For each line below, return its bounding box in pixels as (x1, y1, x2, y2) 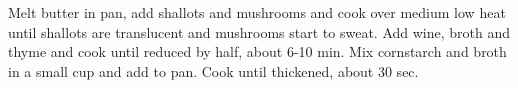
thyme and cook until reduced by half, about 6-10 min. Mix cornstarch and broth (8, 41, 507, 62)
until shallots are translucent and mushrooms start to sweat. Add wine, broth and (8, 21, 511, 42)
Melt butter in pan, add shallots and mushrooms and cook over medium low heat (8, 2, 506, 22)
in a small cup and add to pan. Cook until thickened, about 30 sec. (8, 60, 419, 81)
